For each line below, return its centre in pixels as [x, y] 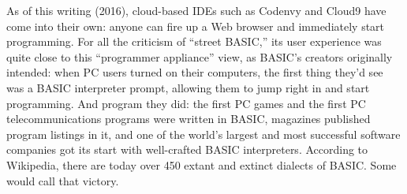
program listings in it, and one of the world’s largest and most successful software [203, 134]
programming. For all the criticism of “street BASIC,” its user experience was [194, 41]
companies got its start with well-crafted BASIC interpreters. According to [187, 149]
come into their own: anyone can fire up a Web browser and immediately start [196, 26]
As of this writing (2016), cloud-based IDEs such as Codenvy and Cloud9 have [196, 10]
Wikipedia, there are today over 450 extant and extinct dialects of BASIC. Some [202, 164]
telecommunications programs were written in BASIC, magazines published [189, 119]
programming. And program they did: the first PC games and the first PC [186, 103]
